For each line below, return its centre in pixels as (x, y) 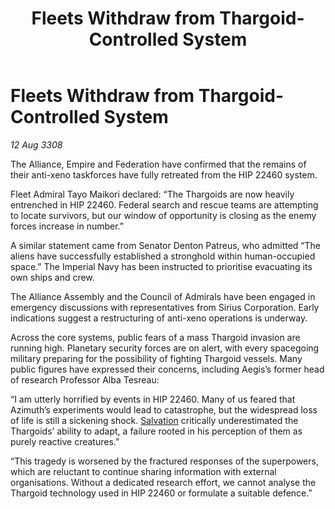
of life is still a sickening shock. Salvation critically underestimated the (154, 420)
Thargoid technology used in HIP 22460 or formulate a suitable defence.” (161, 493)
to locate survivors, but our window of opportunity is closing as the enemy (163, 215)
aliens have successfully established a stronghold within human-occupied (163, 256)
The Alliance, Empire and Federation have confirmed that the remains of (158, 164)
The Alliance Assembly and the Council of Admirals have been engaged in (163, 296)
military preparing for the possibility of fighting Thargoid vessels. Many (156, 358)
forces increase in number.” (67, 226)
